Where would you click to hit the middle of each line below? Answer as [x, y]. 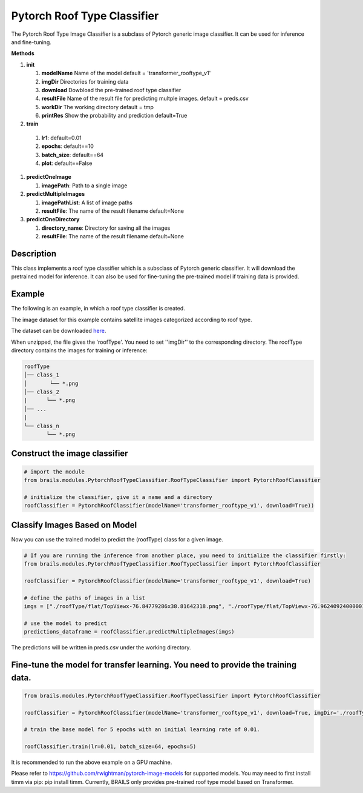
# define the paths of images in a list [84, 598]
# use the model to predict [65, 623]
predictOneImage [49, 177]
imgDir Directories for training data [85, 81]
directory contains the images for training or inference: [79, 350]
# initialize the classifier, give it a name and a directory [118, 497]
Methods [23, 53]
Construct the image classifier [70, 454]
